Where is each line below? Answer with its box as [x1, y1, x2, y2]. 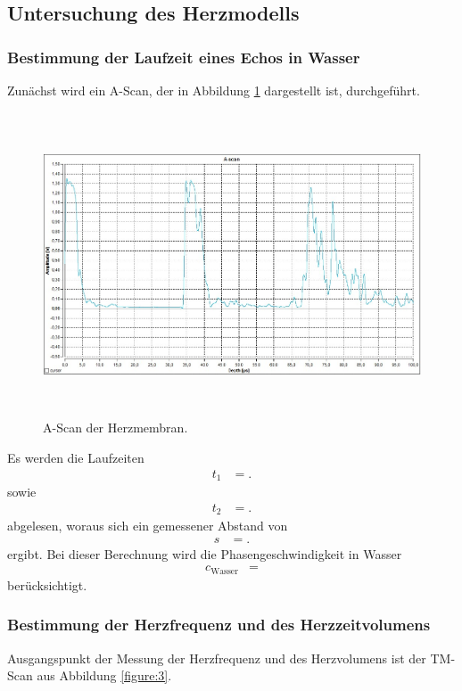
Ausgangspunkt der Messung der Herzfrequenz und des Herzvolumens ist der [7, 648, 426, 667]
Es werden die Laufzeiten [7, 448, 144, 466]
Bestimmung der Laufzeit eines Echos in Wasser [7, 45, 360, 68]
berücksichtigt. [7, 575, 87, 594]
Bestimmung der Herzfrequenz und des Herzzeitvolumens [7, 613, 431, 636]
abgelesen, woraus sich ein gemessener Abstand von [7, 516, 288, 535]
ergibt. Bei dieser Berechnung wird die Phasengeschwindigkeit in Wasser [7, 544, 402, 563]
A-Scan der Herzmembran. [43, 418, 188, 437]
